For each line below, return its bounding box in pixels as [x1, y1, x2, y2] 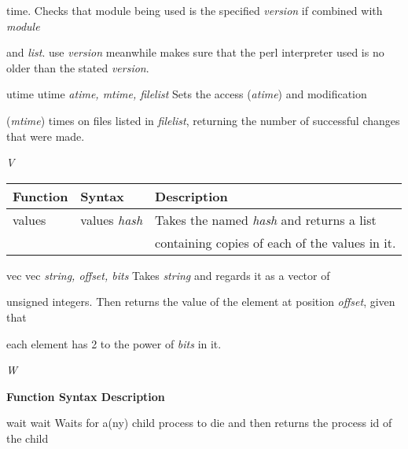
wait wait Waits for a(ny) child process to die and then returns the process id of [6, 414, 392, 431]
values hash [80, 210, 143, 229]
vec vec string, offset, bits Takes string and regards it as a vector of [6, 267, 330, 283]
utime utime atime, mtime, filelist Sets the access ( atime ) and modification [6, 86, 367, 102]
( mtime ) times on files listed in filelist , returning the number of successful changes [6, 112, 400, 128]
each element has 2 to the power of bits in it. [6, 335, 222, 351]
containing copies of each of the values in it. [155, 233, 396, 252]
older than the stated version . [6, 59, 149, 75]
